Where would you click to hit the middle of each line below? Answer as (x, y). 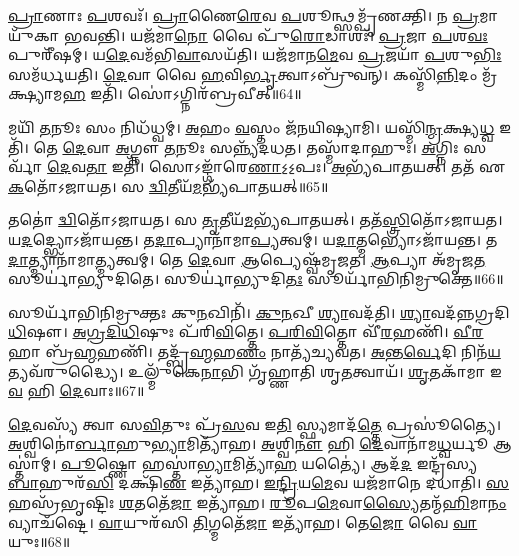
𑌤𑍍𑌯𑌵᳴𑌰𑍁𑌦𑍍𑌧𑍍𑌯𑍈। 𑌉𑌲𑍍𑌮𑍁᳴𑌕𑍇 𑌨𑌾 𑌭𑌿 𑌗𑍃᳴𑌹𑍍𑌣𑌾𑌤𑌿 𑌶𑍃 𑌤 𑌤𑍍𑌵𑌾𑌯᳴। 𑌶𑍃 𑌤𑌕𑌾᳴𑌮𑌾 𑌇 (255, 370)
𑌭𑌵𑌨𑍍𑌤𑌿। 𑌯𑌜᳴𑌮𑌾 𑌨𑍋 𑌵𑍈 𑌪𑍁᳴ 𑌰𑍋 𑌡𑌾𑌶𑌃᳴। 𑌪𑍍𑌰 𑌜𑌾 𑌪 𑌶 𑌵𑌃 (276, 34)
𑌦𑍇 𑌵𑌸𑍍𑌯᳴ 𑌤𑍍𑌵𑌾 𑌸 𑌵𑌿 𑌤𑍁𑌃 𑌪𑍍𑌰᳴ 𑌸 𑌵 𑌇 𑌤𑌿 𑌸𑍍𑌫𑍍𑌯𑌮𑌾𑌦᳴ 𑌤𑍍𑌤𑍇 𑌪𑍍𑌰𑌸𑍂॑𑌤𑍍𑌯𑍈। (255, 423)
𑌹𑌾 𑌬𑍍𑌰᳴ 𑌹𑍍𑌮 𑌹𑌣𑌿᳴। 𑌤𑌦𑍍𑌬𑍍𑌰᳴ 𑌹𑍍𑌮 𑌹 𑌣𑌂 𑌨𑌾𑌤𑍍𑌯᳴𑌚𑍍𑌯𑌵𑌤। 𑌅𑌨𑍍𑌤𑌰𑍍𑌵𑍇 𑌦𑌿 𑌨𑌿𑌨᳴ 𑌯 (254, 350)
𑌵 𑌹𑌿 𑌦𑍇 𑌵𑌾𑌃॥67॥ (76, 390)
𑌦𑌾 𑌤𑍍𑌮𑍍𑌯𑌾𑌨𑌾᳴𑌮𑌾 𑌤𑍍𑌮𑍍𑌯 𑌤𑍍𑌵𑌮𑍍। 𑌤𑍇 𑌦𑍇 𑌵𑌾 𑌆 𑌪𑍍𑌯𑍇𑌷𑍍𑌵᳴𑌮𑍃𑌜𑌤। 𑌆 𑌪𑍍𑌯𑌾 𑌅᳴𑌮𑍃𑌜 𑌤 (247, 258)
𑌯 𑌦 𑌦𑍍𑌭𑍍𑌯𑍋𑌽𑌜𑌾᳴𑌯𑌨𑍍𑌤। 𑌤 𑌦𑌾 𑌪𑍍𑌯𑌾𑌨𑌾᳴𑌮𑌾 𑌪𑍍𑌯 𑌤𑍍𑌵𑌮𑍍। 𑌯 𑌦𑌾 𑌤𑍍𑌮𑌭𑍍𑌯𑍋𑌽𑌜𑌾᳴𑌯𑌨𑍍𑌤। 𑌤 (253, 238)
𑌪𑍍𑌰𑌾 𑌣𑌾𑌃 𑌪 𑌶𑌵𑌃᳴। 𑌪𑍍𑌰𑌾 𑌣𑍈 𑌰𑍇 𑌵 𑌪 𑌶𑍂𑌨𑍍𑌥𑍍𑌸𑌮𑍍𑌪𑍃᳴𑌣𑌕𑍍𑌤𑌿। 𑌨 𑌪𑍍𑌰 (244, 15)
